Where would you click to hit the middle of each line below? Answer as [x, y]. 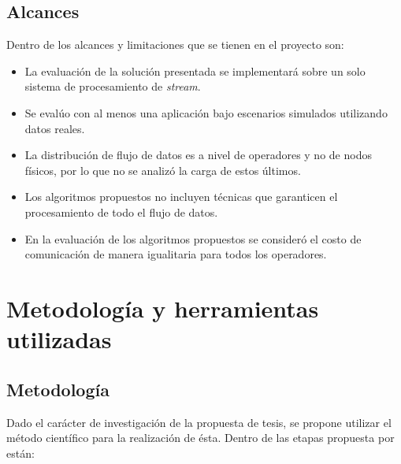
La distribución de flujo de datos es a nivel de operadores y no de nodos [198, 155]
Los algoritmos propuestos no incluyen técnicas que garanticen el [181, 197]
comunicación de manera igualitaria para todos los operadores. [176, 254]
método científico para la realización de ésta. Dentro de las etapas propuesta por [200, 438]
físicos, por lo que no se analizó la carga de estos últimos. [163, 170]
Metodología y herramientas [163, 308]
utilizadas [59, 339]
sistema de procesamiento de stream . [113, 86]
